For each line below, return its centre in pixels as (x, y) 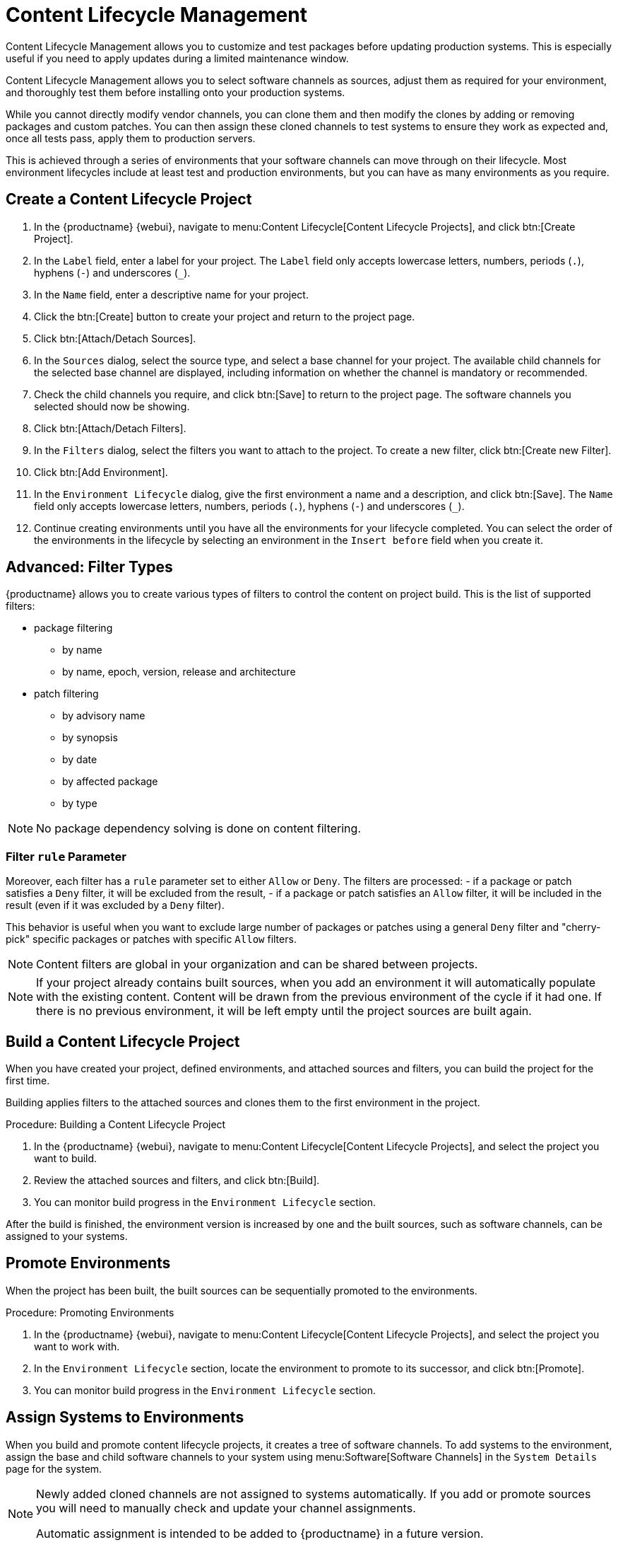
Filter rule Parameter (66, 856)
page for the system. (54, 1468)
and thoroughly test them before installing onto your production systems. (176, 92)
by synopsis (90, 738)
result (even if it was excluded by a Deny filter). (115, 905)
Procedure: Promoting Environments (90, 1312)
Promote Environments (88, 1263)
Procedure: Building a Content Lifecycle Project (116, 1125)
